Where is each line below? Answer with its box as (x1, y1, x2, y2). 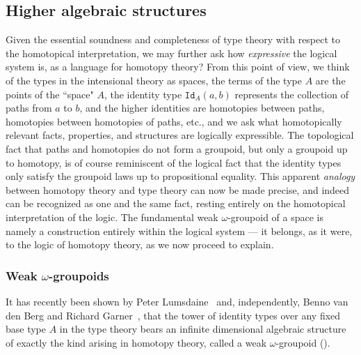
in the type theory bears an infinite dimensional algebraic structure (59, 322, 346, 336)
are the (315, 73, 346, 87)
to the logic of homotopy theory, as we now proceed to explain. (6, 237, 274, 252)
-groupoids (49, 266, 109, 284)
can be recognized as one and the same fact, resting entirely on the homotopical (6, 196, 346, 211)
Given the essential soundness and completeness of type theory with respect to (6, 32, 341, 47)
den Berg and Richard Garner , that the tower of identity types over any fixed (6, 308, 341, 322)
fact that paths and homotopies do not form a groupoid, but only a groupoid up (6, 141, 348, 156)
